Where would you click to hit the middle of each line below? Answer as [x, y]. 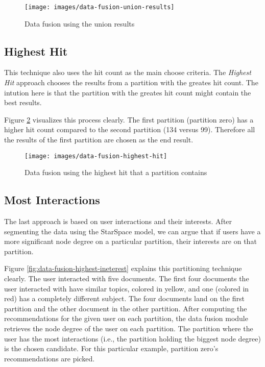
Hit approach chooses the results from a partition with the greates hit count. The [131, 82]
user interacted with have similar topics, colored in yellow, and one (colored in [127, 288]
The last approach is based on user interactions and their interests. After [118, 221]
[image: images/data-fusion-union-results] [100, 7]
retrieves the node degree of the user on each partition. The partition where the [129, 328]
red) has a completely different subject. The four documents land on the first [125, 298]
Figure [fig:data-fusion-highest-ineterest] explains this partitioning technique [123, 268]
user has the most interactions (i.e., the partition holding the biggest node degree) [132, 338]
